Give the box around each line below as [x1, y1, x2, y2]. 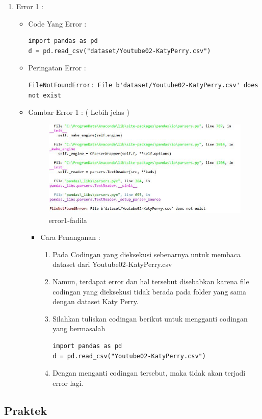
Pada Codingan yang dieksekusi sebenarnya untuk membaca [53, 249, 241, 259]
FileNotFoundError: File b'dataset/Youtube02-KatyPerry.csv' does [28, 81, 258, 89]
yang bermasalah [53, 323, 106, 334]
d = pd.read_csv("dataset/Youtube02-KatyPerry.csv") [28, 47, 211, 55]
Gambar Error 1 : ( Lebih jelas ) [28, 107, 129, 117]
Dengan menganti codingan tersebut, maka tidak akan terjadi [53, 367, 246, 378]
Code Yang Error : [28, 18, 87, 29]
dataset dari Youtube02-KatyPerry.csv [53, 259, 172, 269]
